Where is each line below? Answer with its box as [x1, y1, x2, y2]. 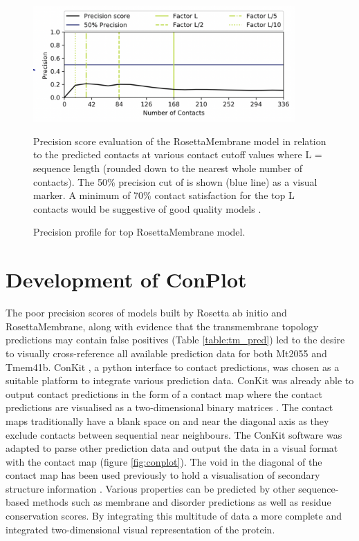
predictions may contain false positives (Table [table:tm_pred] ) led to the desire [6, 332, 345, 347]
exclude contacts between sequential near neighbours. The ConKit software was [6, 427, 342, 442]
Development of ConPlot [6, 265, 247, 294]
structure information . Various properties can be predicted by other [6, 481, 295, 495]
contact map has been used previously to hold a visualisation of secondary [6, 468, 320, 482]
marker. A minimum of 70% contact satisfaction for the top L [33, 188, 295, 202]
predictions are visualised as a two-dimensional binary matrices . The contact [6, 400, 333, 415]
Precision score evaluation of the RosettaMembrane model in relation [33, 133, 326, 148]
